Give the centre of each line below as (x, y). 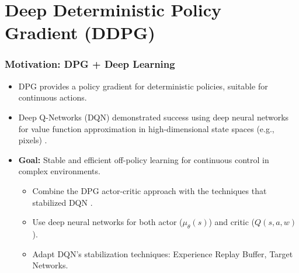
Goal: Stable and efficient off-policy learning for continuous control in (144, 159)
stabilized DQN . (62, 202)
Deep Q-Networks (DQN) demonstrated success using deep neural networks (154, 117)
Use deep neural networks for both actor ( (107, 222)
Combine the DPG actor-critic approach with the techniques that (149, 190)
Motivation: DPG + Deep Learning (90, 64)
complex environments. (59, 171)
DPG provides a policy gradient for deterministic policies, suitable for (143, 86)
